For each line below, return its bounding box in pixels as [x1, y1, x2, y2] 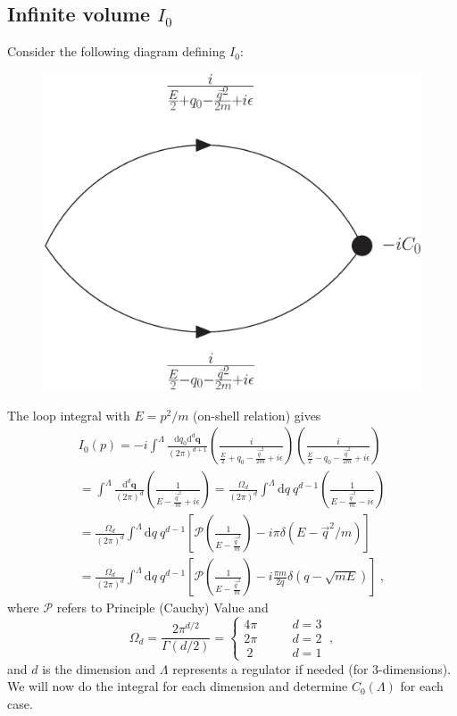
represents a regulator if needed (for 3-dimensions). [172, 659, 452, 678]
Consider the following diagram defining [7, 42, 226, 61]
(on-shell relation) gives [193, 405, 321, 424]
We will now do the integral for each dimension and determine [7, 677, 348, 695]
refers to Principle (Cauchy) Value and [56, 598, 269, 617]
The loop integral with [7, 405, 130, 424]
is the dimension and [42, 659, 156, 678]
